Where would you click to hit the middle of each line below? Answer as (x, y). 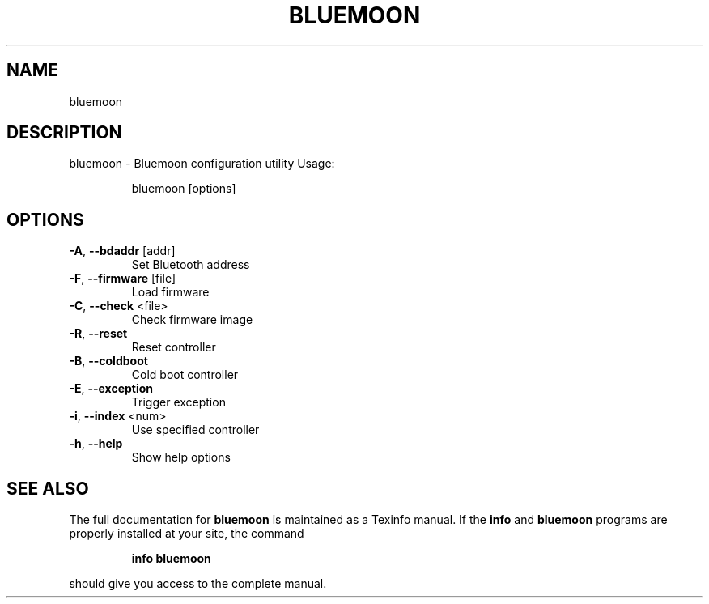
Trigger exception (178, 402)
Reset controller (174, 347)
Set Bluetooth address (191, 265)
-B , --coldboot (108, 361)
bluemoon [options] (184, 189)
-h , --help (96, 444)
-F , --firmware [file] (123, 279)
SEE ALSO (48, 488)
